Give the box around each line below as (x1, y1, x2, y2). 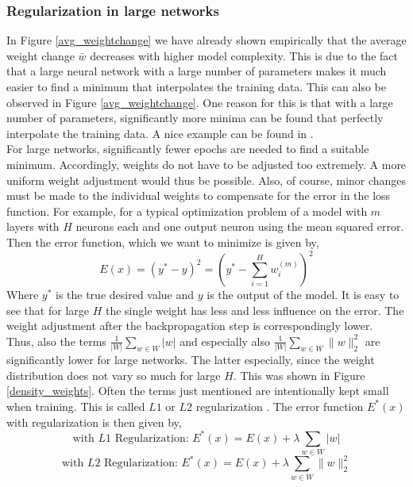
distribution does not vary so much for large (6, 366, 221, 383)
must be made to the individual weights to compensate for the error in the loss (6, 187, 391, 204)
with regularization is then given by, (6, 413, 182, 430)
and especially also (179, 332, 270, 349)
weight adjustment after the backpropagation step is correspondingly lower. (6, 317, 373, 334)
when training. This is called (6, 397, 145, 414)
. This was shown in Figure (233, 366, 365, 383)
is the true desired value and (55, 286, 195, 303)
